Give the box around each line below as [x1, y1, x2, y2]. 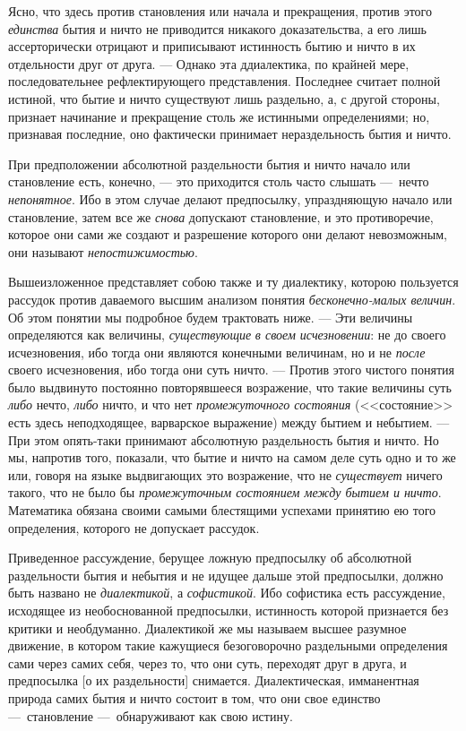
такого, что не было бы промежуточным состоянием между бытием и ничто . [8, 483, 442, 502]
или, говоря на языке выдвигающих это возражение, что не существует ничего [8, 465, 443, 484]
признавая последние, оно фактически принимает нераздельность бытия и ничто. [8, 125, 452, 143]
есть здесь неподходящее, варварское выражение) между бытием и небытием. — [8, 413, 450, 432]
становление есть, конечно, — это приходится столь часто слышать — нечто [8, 172, 429, 191]
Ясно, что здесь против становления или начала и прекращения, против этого [8, 2, 432, 20]
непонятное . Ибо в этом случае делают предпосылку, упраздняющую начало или [8, 189, 453, 208]
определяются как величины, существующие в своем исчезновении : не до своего [8, 325, 446, 344]
